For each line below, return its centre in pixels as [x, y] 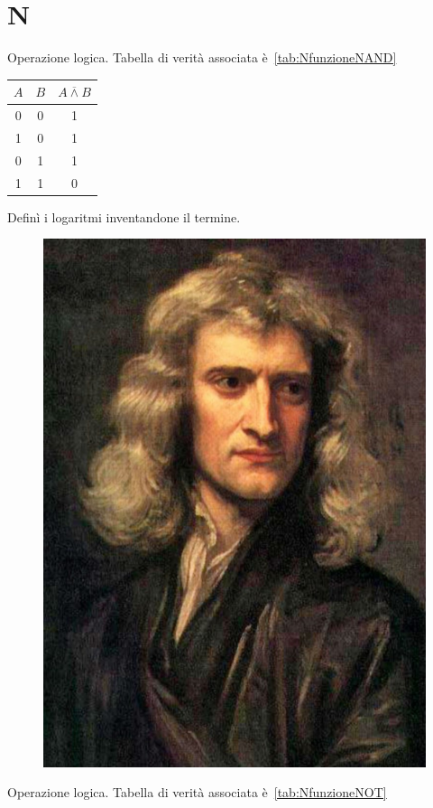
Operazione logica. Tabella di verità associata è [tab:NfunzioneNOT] [197, 792]
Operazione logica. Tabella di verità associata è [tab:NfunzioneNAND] [202, 57]
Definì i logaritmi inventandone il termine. [124, 216]
